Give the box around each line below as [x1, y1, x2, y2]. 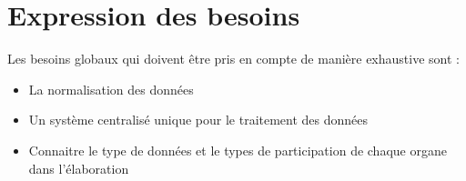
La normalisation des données [28, 79, 194, 98]
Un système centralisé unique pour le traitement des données [28, 110, 369, 129]
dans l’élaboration [28, 158, 129, 177]
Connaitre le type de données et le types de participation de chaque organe [28, 140, 447, 159]
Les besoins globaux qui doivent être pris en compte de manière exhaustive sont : [7, 49, 460, 68]
